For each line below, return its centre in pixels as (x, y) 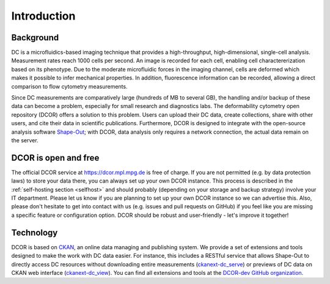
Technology (35, 232)
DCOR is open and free (55, 158)
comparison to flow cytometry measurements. (69, 86)
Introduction (43, 16)
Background (35, 38)
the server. (25, 140)
